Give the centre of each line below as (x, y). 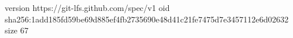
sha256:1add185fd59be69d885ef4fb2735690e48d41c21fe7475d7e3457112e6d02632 (147, 19)
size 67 (17, 30)
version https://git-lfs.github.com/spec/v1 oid (87, 7)
